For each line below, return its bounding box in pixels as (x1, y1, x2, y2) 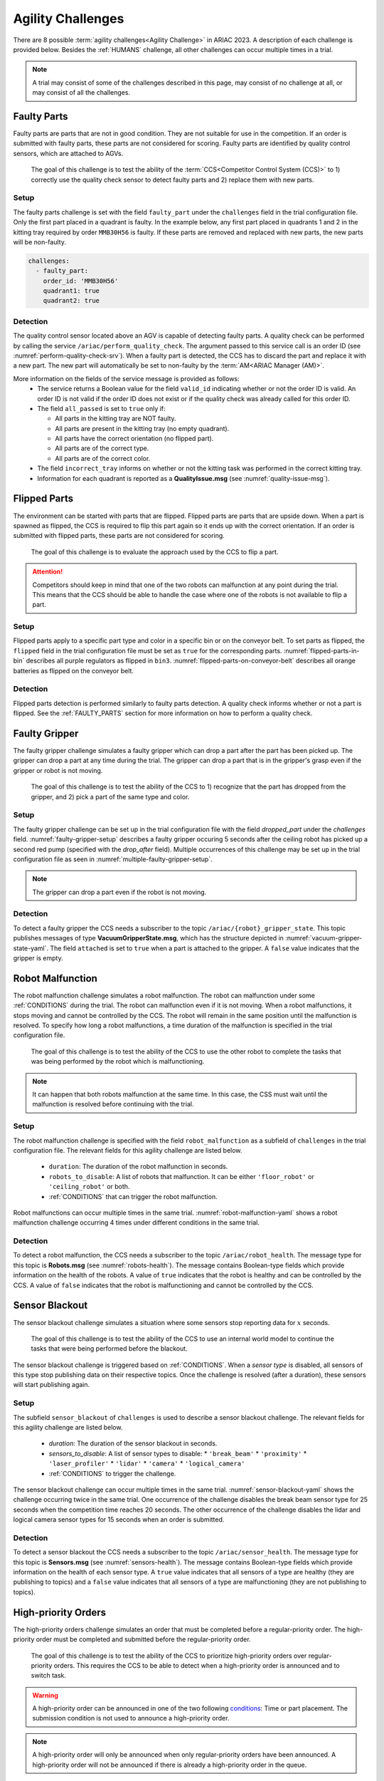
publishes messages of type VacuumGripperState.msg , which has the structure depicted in (13, 934, 284, 943)
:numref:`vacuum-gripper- (285, 934, 363, 943)
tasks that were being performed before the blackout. (31, 1344, 188, 1353)
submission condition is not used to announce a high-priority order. (32, 1714, 230, 1723)
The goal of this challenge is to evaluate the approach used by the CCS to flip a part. (31, 547, 279, 556)
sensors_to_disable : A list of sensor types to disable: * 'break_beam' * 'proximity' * (48, 1449, 307, 1458)
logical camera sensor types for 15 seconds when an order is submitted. (13, 1515, 225, 1524)
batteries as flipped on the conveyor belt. (13, 666, 134, 675)
